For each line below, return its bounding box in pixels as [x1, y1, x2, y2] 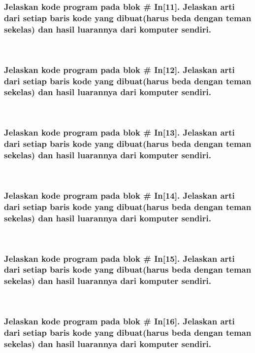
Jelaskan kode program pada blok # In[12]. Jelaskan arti [4, 63, 235, 75]
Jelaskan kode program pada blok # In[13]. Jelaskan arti [4, 126, 235, 139]
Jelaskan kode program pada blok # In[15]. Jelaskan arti [4, 252, 235, 264]
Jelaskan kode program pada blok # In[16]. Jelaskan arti [4, 315, 235, 327]
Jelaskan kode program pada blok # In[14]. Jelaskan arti [4, 189, 235, 201]
